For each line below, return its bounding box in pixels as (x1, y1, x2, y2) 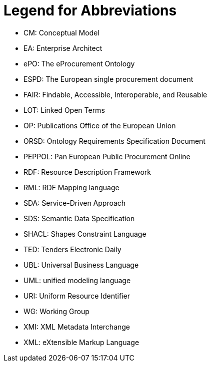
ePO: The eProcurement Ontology (23, 59, 135, 68)
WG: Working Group (23, 307, 89, 316)
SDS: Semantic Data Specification (23, 214, 135, 223)
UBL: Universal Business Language (23, 260, 139, 269)
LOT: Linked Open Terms (23, 105, 105, 114)
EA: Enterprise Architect (23, 43, 102, 52)
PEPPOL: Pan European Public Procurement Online (23, 152, 190, 161)
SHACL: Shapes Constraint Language (23, 229, 146, 238)
